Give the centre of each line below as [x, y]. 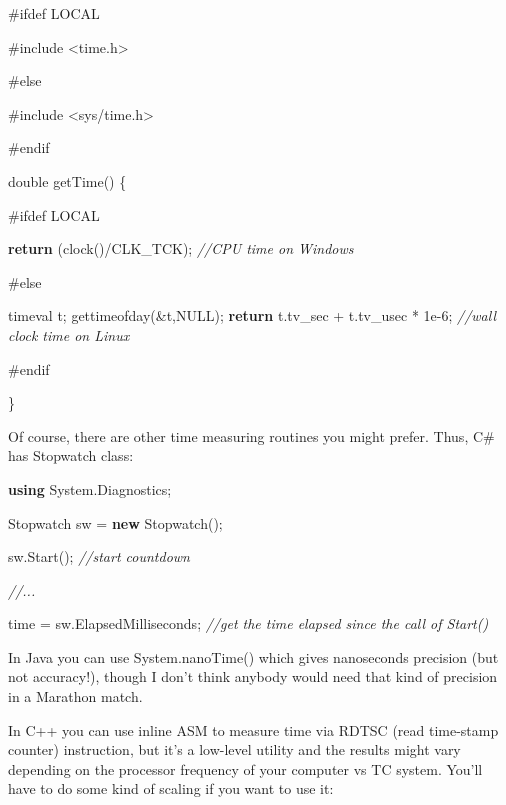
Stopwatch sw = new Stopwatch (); [115, 522]
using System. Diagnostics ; [90, 488]
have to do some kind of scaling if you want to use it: [171, 788]
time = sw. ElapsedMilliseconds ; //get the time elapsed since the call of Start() [248, 623]
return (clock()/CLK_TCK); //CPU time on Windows [181, 248]
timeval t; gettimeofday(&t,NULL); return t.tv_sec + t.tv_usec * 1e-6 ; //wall [252, 315]
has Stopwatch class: [71, 455]
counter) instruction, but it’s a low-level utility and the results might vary [234, 749]
